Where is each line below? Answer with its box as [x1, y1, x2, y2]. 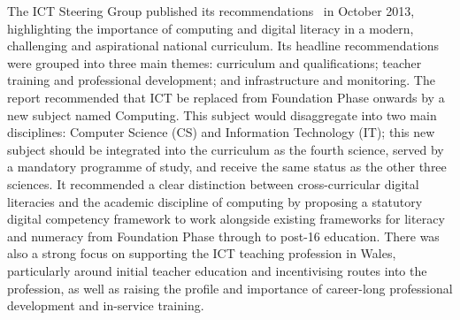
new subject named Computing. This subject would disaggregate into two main [7, 105, 437, 124]
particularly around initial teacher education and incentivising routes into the [7, 261, 427, 279]
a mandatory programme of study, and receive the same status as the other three [7, 157, 447, 176]
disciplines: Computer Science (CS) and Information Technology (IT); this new [7, 123, 435, 141]
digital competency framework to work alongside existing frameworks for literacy [7, 210, 445, 228]
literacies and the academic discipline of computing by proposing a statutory [7, 192, 423, 210]
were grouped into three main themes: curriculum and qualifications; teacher [7, 53, 422, 72]
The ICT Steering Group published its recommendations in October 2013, [7, 2, 415, 19]
